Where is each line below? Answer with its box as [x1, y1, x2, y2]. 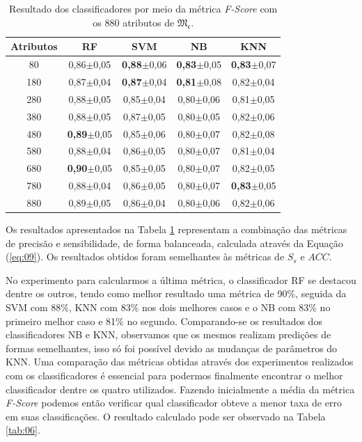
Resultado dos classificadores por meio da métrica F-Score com [9, 1, 278, 15]
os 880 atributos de [93, 15, 175, 29]
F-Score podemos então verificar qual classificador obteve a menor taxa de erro [6, 395, 342, 410]
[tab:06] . [6, 423, 40, 437]
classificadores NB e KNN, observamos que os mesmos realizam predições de [6, 327, 331, 342]
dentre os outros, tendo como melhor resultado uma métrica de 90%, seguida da [6, 286, 347, 301]
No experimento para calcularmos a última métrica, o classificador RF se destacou [6, 272, 356, 287]
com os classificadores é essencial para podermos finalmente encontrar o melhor [6, 368, 343, 383]
